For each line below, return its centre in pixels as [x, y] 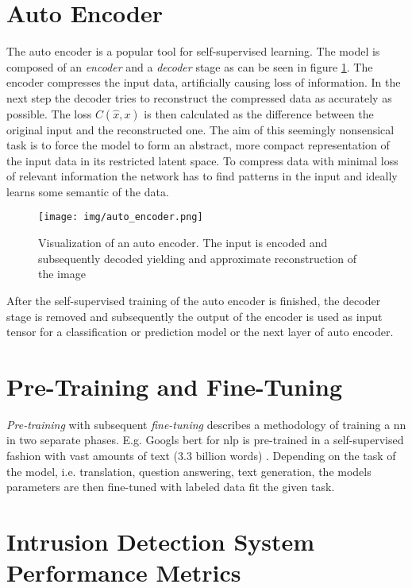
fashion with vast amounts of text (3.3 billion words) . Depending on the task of [201, 455]
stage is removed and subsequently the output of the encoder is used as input [194, 316]
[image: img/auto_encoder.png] [121, 217]
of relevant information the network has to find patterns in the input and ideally [202, 176]
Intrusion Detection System [161, 541]
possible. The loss [49, 113]
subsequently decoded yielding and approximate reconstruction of [197, 258]
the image [62, 274]
